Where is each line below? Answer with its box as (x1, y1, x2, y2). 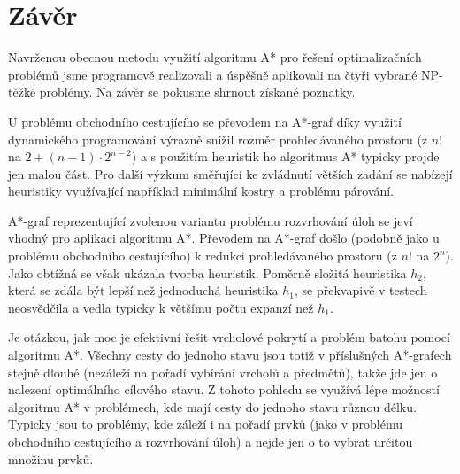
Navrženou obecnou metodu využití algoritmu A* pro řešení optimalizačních (8, 48, 422, 66)
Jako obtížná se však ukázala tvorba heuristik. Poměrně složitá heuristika (8, 263, 407, 282)
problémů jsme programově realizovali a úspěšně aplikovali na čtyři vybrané (8, 65, 418, 83)
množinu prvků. (8, 449, 94, 468)
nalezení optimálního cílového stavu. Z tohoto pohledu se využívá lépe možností (8, 380, 440, 399)
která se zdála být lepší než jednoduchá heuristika (8, 281, 279, 299)
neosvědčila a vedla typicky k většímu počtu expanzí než (8, 298, 314, 316)
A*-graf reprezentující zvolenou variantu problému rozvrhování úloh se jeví (8, 211, 413, 229)
